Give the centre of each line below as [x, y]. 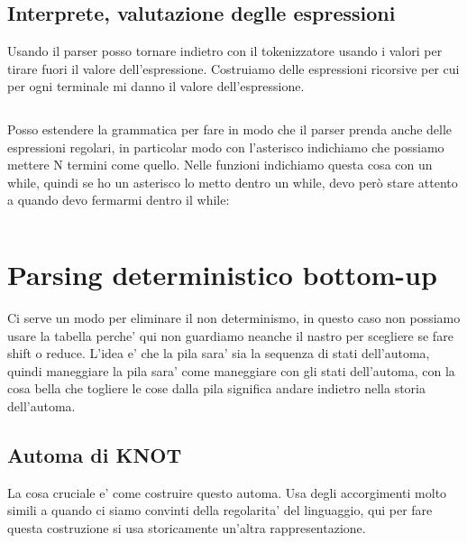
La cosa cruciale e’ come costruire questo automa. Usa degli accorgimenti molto [227, 492]
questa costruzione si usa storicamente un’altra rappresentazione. [187, 528]
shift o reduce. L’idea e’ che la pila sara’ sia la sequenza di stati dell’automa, [219, 353]
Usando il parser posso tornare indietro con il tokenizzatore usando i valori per [225, 51]
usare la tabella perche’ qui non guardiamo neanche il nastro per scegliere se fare [230, 335]
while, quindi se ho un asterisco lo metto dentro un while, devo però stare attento [233, 182]
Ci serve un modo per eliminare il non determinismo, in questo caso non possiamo [234, 318]
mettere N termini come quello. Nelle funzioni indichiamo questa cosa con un [220, 165]
